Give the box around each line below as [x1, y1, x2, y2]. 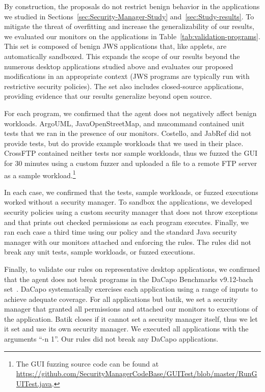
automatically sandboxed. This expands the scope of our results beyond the [4, 50, 240, 61]
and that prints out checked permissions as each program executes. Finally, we [4, 216, 249, 227]
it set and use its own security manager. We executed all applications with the [4, 323, 249, 334]
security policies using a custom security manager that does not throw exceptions [4, 206, 258, 217]
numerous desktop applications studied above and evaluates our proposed [4, 61, 233, 71]
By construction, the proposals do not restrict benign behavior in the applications [4, 1, 260, 11]
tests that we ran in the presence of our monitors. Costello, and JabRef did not [4, 128, 252, 138]
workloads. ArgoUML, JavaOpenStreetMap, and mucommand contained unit [4, 118, 245, 128]
